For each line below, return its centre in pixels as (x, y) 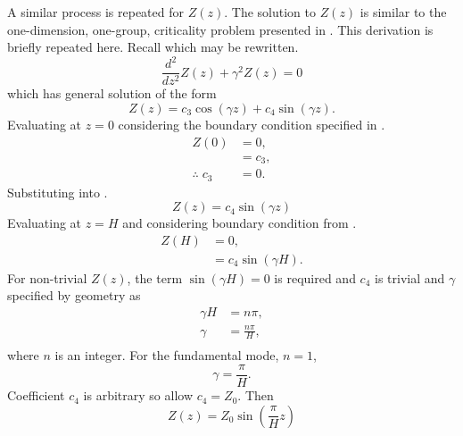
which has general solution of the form (112, 93)
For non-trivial (47, 277)
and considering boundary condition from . (240, 223)
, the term (155, 277)
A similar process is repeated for (96, 12)
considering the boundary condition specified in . (252, 124)
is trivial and (410, 277)
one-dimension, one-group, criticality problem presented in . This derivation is (220, 29)
